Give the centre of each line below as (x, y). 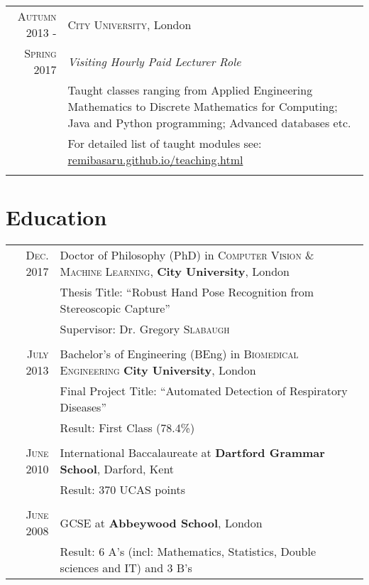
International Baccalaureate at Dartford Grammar (192, 453)
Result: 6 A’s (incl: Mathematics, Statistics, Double (188, 552)
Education (56, 217)
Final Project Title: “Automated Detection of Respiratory (204, 391)
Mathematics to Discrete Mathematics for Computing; (203, 106)
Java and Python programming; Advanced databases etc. (209, 123)
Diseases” (83, 407)
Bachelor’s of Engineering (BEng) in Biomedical (179, 354)
